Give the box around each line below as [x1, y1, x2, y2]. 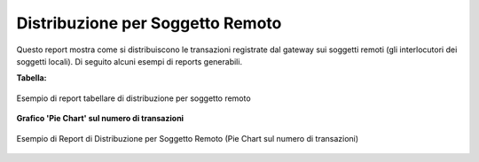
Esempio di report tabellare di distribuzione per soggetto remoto [16, 93, 252, 104]
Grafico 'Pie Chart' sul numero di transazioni [16, 113, 185, 124]
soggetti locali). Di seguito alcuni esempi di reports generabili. [16, 56, 243, 66]
